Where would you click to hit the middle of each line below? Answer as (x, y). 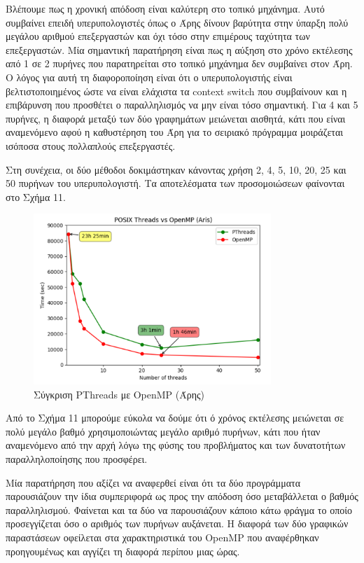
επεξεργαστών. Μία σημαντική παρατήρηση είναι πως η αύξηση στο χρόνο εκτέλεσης (179, 49)
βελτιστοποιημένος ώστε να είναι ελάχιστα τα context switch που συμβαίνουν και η (176, 91)
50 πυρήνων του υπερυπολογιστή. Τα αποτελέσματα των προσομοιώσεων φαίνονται (175, 183)
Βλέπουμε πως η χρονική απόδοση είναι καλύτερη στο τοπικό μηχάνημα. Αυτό (165, 8)
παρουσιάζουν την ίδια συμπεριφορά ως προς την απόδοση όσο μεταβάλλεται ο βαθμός (182, 496)
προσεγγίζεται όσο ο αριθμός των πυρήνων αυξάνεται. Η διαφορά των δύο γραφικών (177, 523)
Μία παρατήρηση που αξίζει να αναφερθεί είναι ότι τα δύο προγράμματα (153, 482)
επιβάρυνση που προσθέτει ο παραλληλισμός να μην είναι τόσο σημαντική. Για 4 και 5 (182, 105)
